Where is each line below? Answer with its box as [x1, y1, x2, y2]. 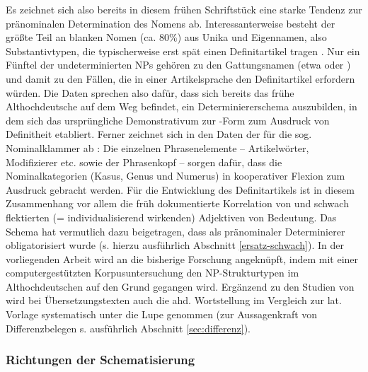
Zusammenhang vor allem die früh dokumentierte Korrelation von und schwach [6, 196, 349, 211]
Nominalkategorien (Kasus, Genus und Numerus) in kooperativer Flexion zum [6, 168, 345, 183]
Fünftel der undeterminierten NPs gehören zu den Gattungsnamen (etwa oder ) [6, 57, 351, 72]
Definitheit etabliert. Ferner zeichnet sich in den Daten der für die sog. [6, 127, 312, 141]
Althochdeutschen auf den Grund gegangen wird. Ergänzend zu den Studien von [6, 279, 355, 293]
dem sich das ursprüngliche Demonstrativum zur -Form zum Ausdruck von [6, 112, 330, 127]
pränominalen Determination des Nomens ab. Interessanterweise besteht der [6, 16, 335, 30]
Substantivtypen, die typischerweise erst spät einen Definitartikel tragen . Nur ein [6, 43, 360, 58]
